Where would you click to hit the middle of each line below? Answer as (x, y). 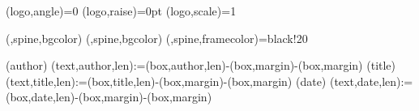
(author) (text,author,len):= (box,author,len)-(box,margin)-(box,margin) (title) (201, 65)
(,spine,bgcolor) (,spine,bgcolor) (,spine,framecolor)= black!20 (157, 38)
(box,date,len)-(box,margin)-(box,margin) (109, 97)
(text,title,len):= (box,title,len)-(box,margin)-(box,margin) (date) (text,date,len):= (209, 81)
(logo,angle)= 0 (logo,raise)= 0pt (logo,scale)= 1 (121, 11)
